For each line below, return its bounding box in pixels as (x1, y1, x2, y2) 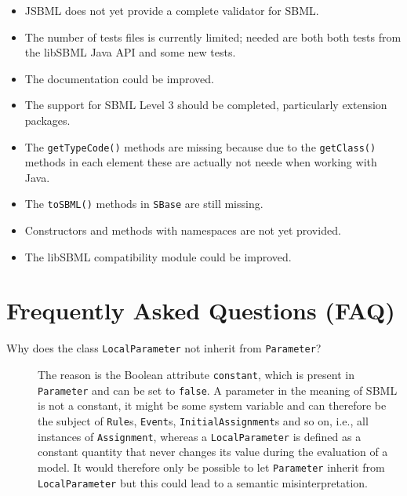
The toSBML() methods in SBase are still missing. (24, 195, 263, 212)
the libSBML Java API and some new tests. (24, 44, 236, 60)
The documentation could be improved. (24, 70, 214, 86)
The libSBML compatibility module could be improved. (24, 248, 292, 264)
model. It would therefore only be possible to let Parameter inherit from (38, 458, 385, 475)
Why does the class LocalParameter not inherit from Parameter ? (6, 340, 322, 356)
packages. (24, 111, 71, 128)
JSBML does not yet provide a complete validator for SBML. (24, 2, 319, 18)
